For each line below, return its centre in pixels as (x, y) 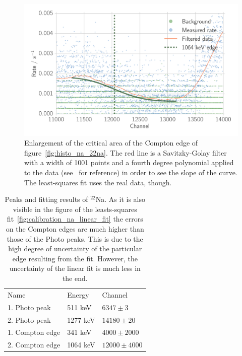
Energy (78, 294)
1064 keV (81, 345)
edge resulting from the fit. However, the (75, 258)
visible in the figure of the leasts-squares (75, 209)
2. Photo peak (29, 319)
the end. (75, 278)
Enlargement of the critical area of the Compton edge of (111, 143)
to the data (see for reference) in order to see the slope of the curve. (131, 172)
